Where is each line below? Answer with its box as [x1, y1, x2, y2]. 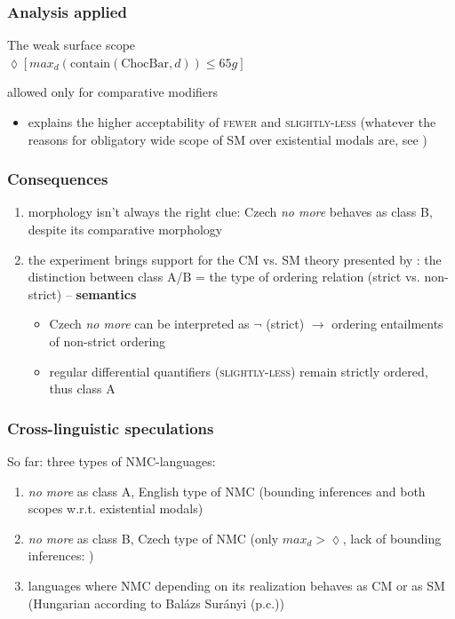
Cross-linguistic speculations [7, 417, 214, 439]
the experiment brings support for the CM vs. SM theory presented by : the [28, 250, 442, 268]
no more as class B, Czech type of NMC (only [28, 528, 279, 547]
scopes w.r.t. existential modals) [28, 499, 204, 518]
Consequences [7, 168, 108, 190]
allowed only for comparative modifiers [7, 83, 219, 101]
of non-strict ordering [49, 331, 166, 350]
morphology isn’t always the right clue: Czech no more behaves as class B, [28, 202, 433, 221]
